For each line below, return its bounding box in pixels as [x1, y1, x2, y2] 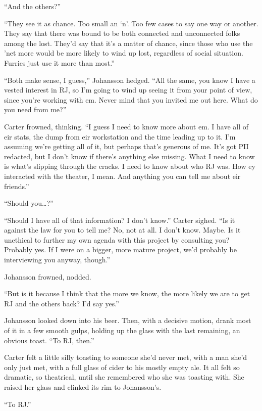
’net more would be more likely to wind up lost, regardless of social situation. [4, 48, 243, 58]
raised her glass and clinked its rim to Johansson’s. [4, 382, 162, 392]
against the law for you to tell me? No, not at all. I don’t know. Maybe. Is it [4, 224, 241, 235]
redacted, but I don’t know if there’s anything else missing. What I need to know [4, 151, 255, 161]
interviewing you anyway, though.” [4, 254, 111, 265]
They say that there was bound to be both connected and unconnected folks [4, 28, 240, 38]
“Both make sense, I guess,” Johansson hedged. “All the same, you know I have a [4, 74, 255, 85]
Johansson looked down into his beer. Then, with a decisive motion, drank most [4, 315, 251, 326]
